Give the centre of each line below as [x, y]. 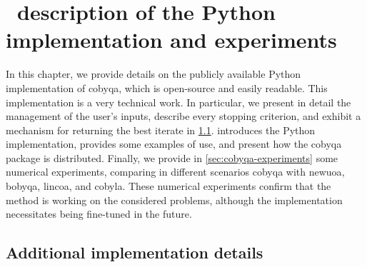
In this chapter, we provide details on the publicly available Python [154, 74]
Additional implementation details [135, 252]
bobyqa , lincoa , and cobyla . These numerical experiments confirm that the [169, 186]
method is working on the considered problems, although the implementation [174, 200]
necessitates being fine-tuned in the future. [99, 214]
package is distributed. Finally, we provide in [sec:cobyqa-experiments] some [172, 157]
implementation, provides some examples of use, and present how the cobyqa [174, 144]
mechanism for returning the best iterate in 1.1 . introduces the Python [161, 130]
